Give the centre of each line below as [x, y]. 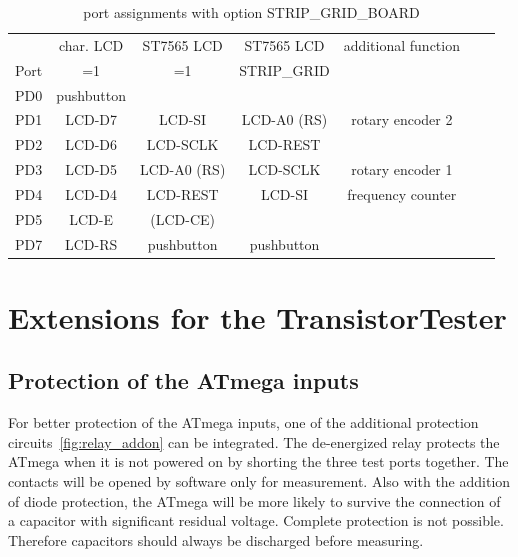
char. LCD [91, 44]
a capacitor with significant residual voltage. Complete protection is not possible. [256, 520]
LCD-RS [91, 243]
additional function [401, 44]
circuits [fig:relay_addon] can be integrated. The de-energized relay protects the [254, 441]
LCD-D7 [91, 119]
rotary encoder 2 [402, 119]
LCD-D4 [91, 193]
